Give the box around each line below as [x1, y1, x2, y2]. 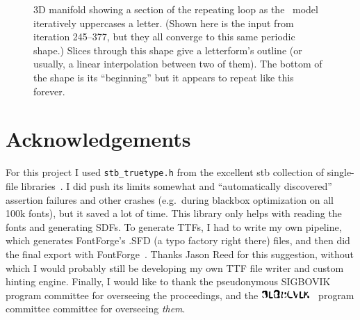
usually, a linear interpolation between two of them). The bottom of [33, 56, 322, 71]
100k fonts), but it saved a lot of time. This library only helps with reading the [6, 206, 342, 221]
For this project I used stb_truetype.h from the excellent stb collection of [6, 165, 325, 179]
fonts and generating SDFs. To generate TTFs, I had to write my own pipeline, [6, 219, 342, 234]
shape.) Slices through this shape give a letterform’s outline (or [33, 42, 302, 57]
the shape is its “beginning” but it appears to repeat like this [33, 70, 294, 84]
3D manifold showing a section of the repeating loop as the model [33, 2, 318, 16]
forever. [33, 83, 65, 98]
